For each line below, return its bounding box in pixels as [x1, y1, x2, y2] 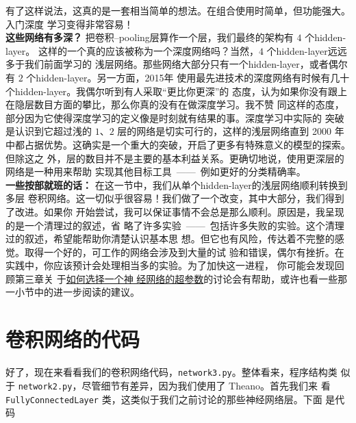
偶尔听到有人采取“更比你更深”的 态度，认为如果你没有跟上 [86, 84, 348, 98]
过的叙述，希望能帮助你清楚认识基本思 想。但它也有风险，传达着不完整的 [5, 231, 335, 246]
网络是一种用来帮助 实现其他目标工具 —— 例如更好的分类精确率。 [5, 164, 306, 179]
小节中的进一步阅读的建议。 [14, 285, 140, 299]
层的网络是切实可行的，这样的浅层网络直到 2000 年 [117, 124, 344, 138]
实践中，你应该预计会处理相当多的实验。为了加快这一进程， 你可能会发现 [5, 258, 335, 272]
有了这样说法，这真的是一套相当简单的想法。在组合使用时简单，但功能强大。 [5, 3, 351, 17]
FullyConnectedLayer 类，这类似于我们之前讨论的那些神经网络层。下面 [5, 392, 322, 406]
